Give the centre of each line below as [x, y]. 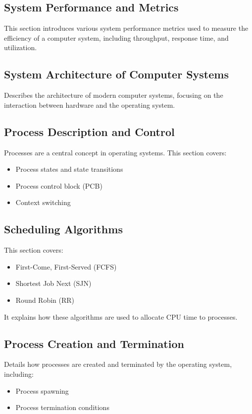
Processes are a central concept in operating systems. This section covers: [115, 152]
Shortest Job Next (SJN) [53, 283]
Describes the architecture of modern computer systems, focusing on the [114, 95]
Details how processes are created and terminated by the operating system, [118, 364]
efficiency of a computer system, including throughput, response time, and [116, 37]
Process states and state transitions [69, 169]
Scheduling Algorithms [63, 229]
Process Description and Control [89, 131]
